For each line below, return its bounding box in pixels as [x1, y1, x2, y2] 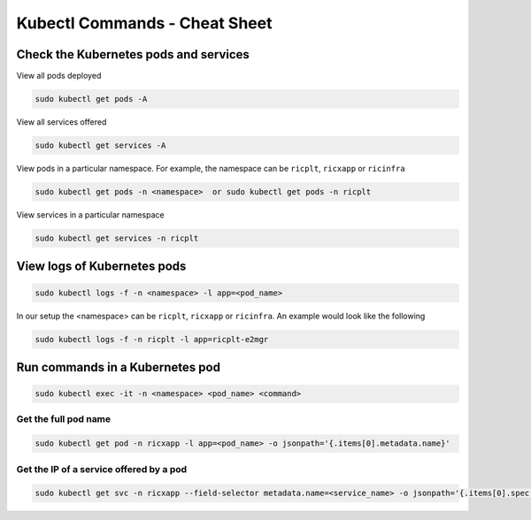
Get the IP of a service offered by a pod [16, 463, 188, 475]
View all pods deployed [16, 71, 102, 81]
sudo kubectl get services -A [35, 141, 166, 150]
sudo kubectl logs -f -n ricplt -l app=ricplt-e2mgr [35, 334, 269, 344]
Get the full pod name [16, 413, 112, 425]
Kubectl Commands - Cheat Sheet [16, 13, 273, 33]
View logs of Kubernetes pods [16, 259, 187, 274]
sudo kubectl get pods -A [35, 94, 148, 104]
